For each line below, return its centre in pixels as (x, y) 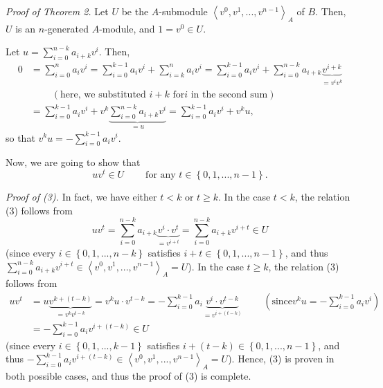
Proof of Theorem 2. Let (57, 11)
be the (135, 11)
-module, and (127, 28)
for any (161, 175)
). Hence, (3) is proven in (281, 359)
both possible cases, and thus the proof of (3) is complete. (128, 376)
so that (20, 137)
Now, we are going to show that (73, 162)
